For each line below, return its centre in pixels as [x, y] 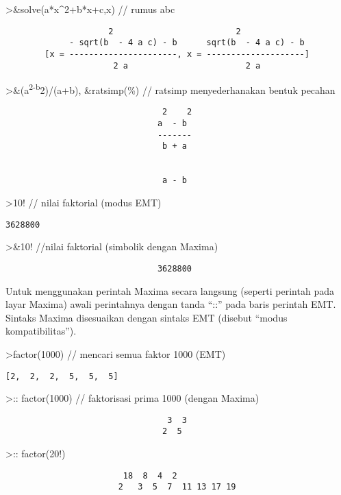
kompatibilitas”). [41, 331]
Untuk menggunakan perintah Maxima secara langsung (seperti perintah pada [170, 290]
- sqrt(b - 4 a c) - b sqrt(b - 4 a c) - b [187, 43]
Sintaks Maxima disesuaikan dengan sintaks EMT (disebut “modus [147, 317]
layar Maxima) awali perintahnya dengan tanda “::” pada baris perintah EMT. [171, 304]
